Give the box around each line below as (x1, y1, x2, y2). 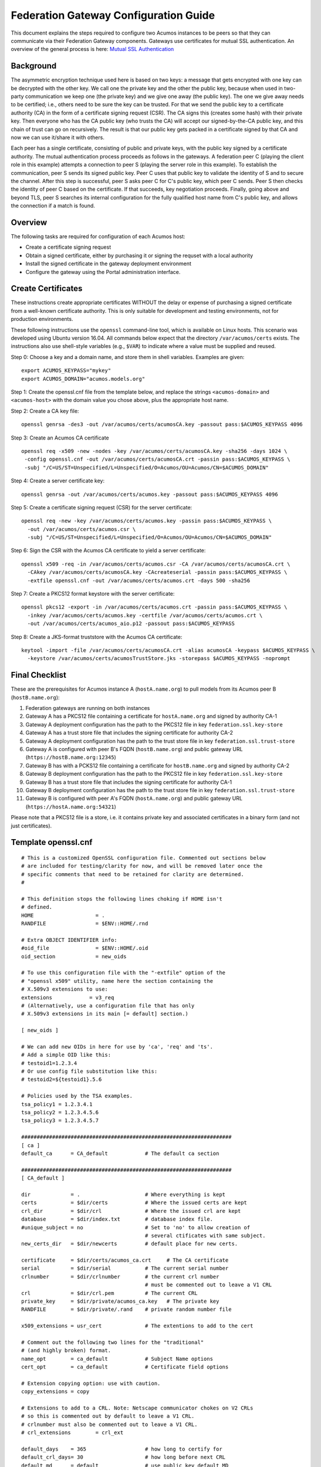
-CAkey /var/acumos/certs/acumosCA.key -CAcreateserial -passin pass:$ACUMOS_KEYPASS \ (27, 569, 288, 576)
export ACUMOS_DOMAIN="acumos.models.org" (21, 376, 146, 382)
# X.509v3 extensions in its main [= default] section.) (21, 1010, 189, 1018)
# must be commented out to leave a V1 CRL (144, 1282, 272, 1288)
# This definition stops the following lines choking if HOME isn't (21, 895, 222, 902)
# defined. (21, 904, 53, 911)
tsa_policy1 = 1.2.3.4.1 (21, 1101, 93, 1107)
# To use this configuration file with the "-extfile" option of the (21, 969, 226, 976)
